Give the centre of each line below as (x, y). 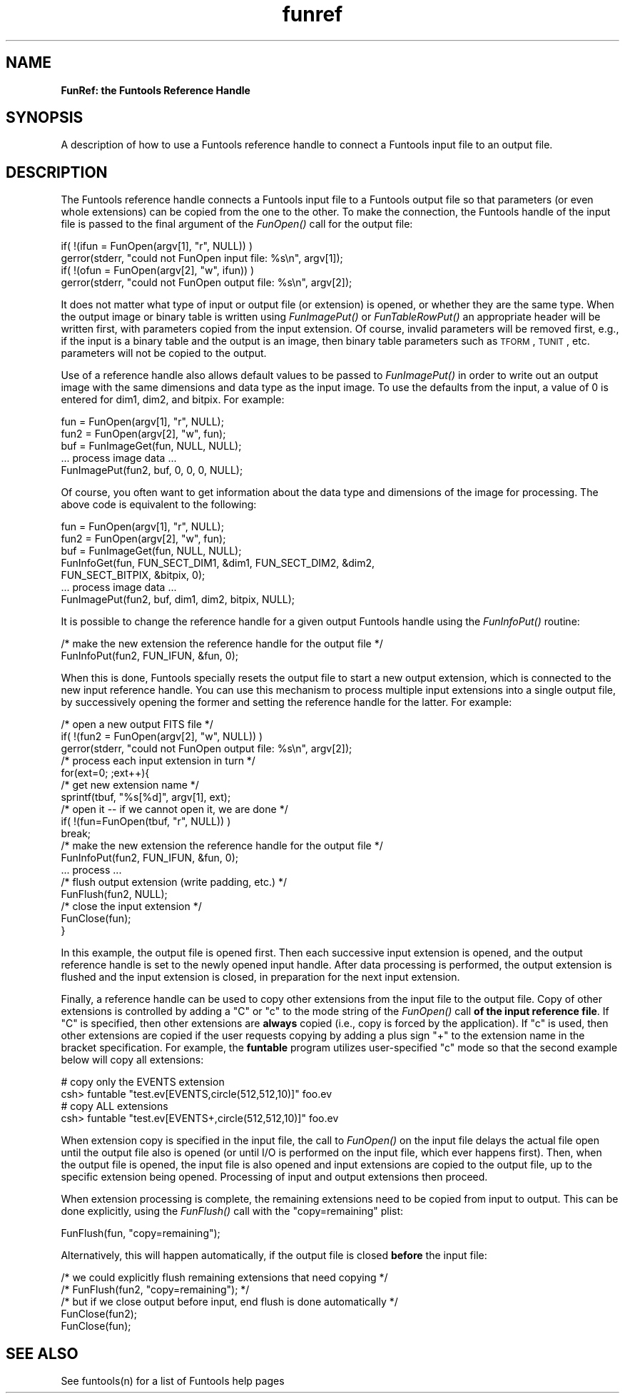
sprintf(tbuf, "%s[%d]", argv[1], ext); (146, 797)
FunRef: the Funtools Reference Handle (156, 90)
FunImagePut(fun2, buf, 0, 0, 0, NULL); (152, 470)
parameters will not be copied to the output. (164, 353)
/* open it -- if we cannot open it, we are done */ (174, 809)
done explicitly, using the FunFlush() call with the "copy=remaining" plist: (232, 1211)
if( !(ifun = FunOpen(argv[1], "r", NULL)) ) (157, 246)
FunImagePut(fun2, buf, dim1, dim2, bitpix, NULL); (178, 600)
